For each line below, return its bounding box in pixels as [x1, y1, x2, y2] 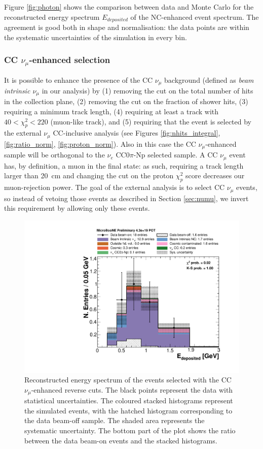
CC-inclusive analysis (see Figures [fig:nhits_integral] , [53, 127, 220, 138]
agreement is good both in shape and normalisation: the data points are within [4, 22, 249, 33]
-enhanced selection [29, 53, 110, 66]
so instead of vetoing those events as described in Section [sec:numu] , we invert [4, 193, 249, 203]
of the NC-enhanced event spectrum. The [130, 11, 259, 22]
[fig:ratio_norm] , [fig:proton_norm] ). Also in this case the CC [4, 138, 196, 149]
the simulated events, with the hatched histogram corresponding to [24, 405, 233, 415]
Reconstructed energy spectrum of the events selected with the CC [24, 374, 232, 385]
